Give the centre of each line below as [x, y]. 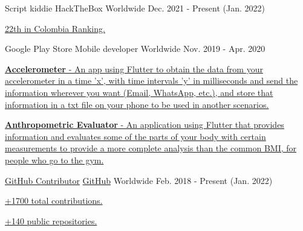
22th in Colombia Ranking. [55, 28]
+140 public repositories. [51, 220]
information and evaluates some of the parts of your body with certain [135, 136]
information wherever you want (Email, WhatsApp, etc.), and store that [139, 92]
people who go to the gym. [54, 160]
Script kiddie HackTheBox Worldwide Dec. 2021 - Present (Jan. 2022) [135, 8]
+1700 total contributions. [54, 201]
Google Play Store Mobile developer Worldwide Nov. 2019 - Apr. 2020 [135, 49]
